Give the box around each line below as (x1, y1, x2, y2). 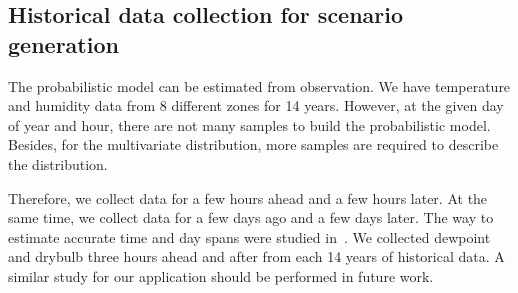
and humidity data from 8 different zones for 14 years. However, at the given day (8, 95, 504, 116)
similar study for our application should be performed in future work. (8, 265, 434, 286)
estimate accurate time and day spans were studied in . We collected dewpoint (8, 226, 491, 247)
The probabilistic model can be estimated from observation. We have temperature (8, 75, 511, 96)
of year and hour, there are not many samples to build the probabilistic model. (8, 114, 491, 135)
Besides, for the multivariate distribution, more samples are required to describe (8, 134, 499, 155)
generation (8, 28, 119, 59)
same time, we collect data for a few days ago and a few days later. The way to (8, 207, 494, 228)
